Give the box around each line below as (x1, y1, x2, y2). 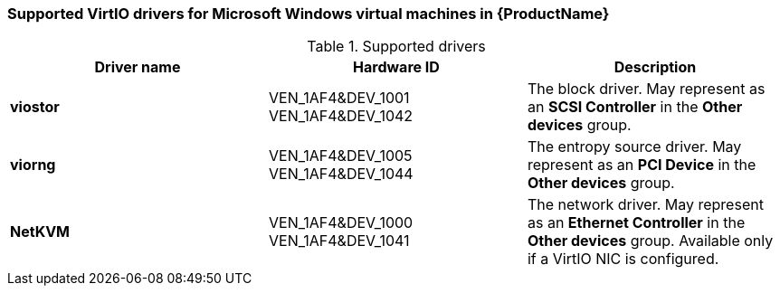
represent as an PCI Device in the (527, 156, 756, 175)
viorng (10, 156, 56, 175)
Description (614, 58, 697, 77)
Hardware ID (353, 58, 440, 77)
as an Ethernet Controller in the (527, 213, 746, 232)
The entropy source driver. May (527, 137, 742, 156)
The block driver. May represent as (527, 80, 766, 99)
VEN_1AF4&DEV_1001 (268, 89, 410, 108)
